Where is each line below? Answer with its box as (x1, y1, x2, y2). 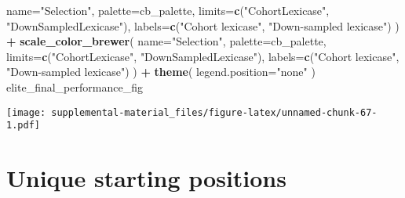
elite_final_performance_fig (6, 78, 143, 95)
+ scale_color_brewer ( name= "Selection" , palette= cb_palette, (6, 33, 327, 49)
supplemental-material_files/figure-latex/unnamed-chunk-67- (51, 106, 378, 118)
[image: (6, 106, 46, 118)
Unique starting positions (6, 162, 286, 194)
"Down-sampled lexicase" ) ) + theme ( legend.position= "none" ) (6, 63, 316, 80)
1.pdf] (6, 120, 40, 131)
